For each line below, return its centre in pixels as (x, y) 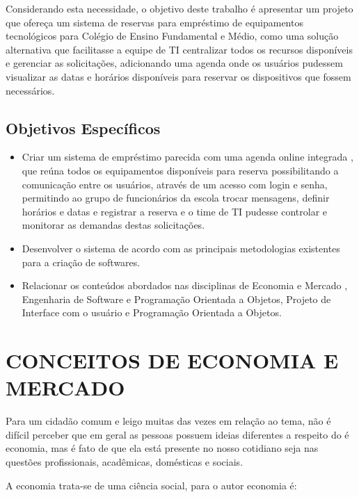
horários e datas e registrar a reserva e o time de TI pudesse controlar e (175, 211)
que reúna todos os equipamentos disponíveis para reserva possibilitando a (180, 170)
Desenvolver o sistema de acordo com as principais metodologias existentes (181, 248)
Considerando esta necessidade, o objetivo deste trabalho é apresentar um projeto (179, 8)
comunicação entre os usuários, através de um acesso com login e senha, (175, 184)
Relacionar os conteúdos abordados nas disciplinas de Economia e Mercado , (185, 285)
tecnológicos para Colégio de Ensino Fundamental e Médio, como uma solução (172, 36)
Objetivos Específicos (83, 128)
